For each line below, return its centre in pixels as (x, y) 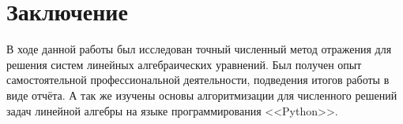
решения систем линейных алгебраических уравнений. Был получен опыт (184, 64)
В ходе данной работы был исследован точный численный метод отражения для (199, 49)
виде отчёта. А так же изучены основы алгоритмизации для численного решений (202, 95)
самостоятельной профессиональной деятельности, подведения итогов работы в (198, 80)
